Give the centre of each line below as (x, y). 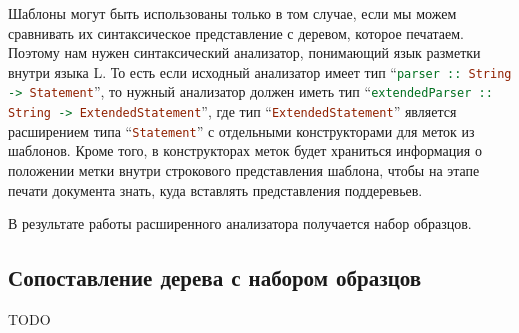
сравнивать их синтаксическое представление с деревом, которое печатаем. (236, 32)
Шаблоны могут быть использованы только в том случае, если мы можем (232, 13)
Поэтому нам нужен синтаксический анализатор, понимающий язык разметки (244, 52)
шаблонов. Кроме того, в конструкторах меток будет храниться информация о (245, 150)
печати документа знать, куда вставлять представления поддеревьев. (215, 189)
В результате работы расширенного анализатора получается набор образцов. (240, 223)
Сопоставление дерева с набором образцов (215, 277)
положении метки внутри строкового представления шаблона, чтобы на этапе (244, 170)
